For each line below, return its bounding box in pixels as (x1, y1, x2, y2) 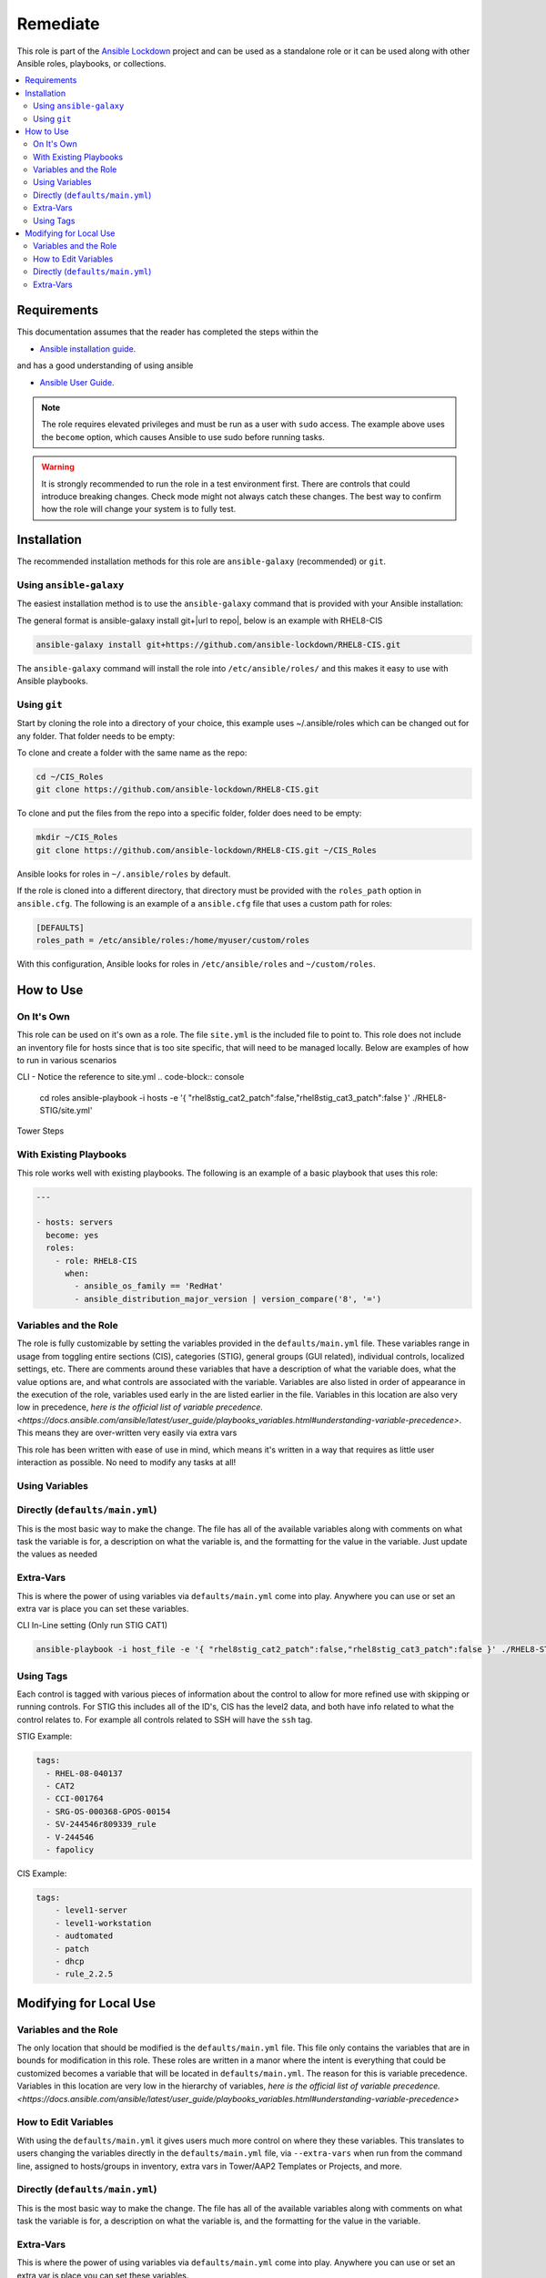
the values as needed (16, 1549, 97, 1560)
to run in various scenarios (16, 1054, 117, 1065)
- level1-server (55, 1905, 127, 1915)
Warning (41, 461, 75, 473)
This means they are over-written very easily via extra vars (16, 1427, 238, 1439)
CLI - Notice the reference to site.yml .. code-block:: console (16, 1072, 245, 1083)
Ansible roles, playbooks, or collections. (16, 57, 167, 68)
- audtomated (55, 1931, 114, 1941)
